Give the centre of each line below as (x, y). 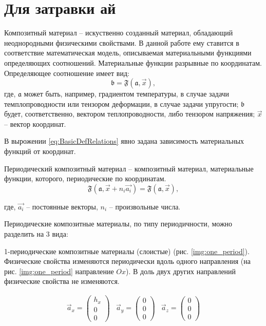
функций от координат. (40, 151)
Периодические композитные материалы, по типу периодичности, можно (118, 224)
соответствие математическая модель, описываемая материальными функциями (128, 53)
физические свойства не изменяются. (62, 281)
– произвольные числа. (145, 206)
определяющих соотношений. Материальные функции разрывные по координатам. (133, 62)
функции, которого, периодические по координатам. (85, 178)
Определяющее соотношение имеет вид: (67, 73)
